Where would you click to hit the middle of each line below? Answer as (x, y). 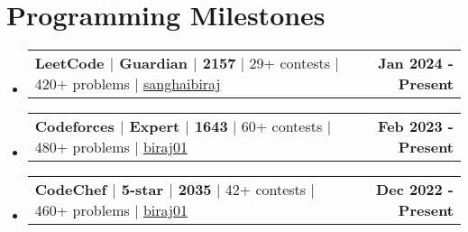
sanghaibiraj (182, 84)
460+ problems (82, 210)
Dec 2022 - (415, 190)
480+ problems (82, 147)
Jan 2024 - (416, 63)
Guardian (153, 63)
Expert (155, 126)
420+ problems (82, 84)
